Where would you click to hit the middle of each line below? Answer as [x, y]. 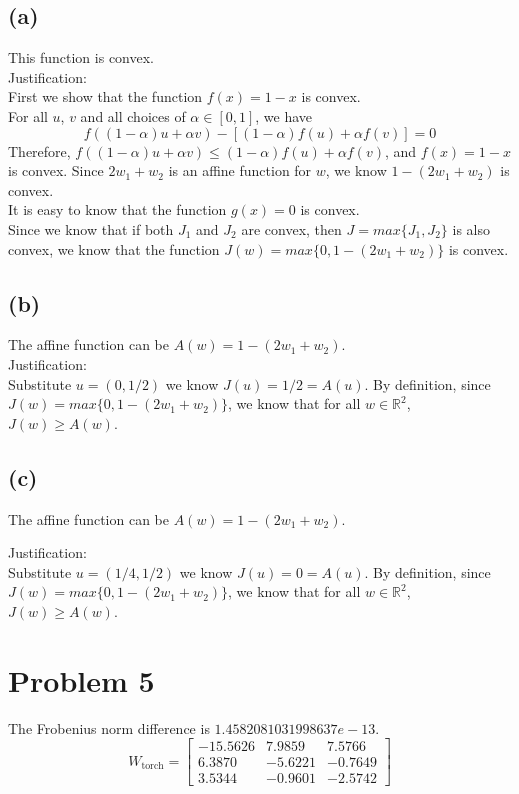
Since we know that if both [91, 228]
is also [471, 228]
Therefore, [39, 150]
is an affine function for [240, 170]
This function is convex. [81, 57]
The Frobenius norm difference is [109, 727]
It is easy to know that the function [117, 209]
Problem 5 [81, 679]
